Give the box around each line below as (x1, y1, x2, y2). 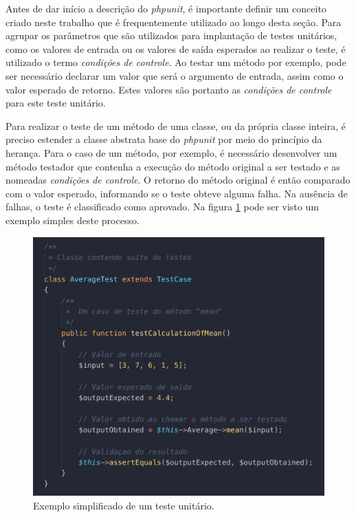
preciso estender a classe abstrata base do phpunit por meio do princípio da (5, 132, 322, 146)
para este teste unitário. (5, 96, 106, 110)
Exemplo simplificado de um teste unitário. (33, 498, 214, 512)
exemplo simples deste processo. (5, 212, 140, 227)
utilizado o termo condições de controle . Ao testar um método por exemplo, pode (5, 55, 346, 69)
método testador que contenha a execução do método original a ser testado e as (5, 159, 340, 173)
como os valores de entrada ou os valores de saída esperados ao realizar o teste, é (5, 41, 346, 56)
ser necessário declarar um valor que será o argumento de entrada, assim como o (5, 68, 344, 82)
